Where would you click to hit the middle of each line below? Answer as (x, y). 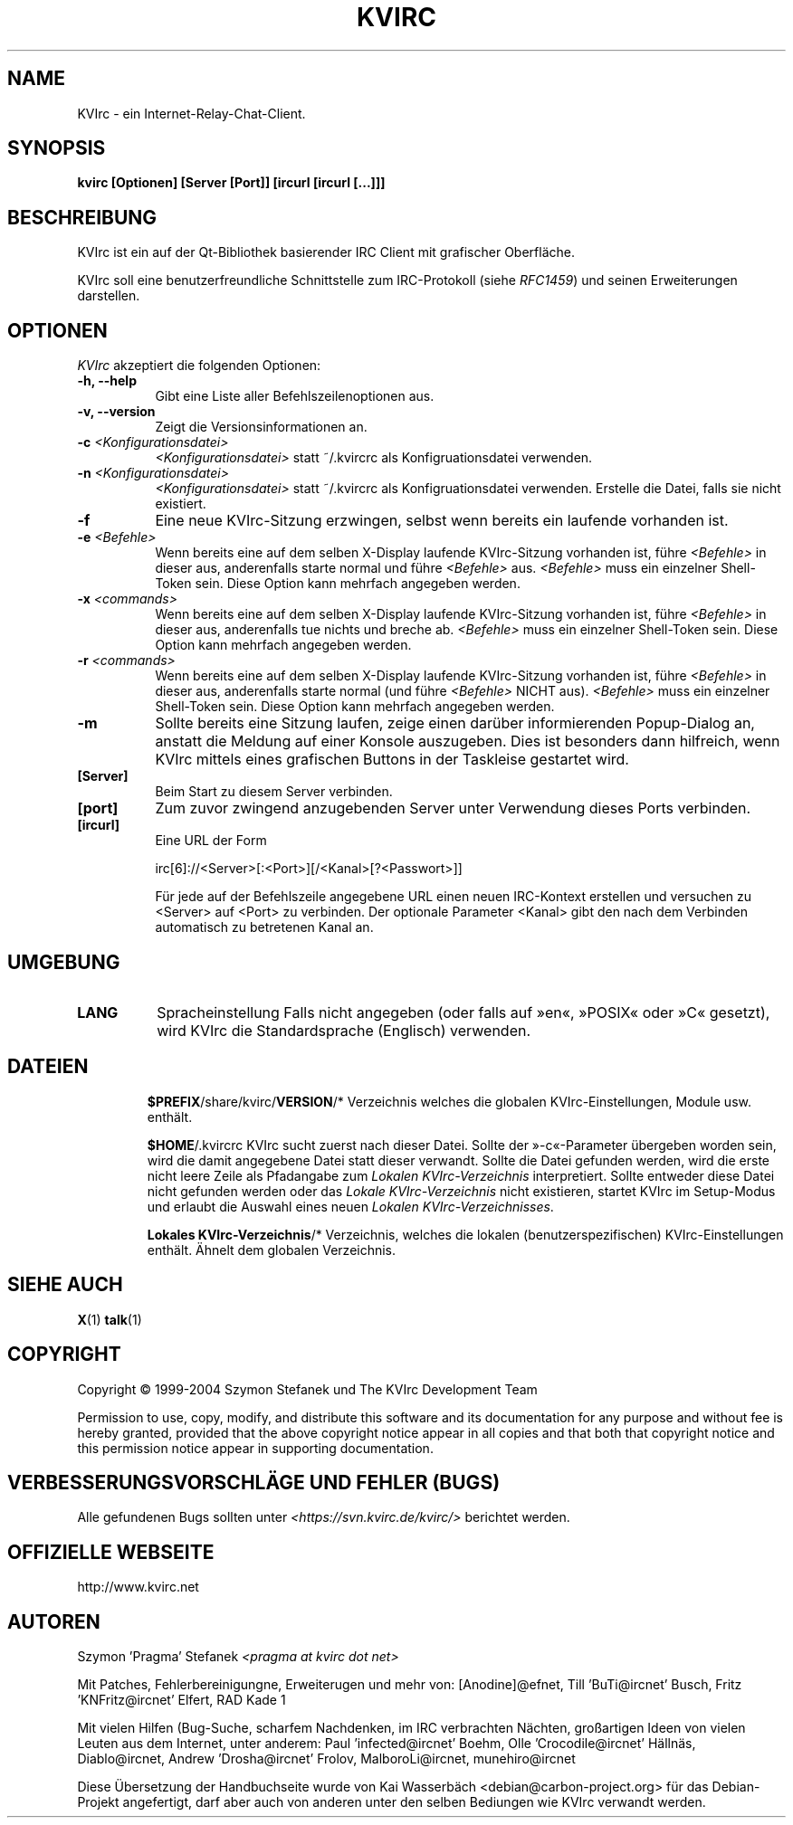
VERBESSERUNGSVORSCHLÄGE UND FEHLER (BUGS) (254, 1482)
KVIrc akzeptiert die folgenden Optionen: (199, 366)
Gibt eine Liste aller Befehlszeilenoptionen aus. (295, 396)
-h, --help (107, 381)
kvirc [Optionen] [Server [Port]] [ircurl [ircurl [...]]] (231, 183)
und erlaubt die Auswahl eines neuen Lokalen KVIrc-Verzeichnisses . (350, 1206)
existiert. (181, 504)
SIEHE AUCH (65, 1285)
